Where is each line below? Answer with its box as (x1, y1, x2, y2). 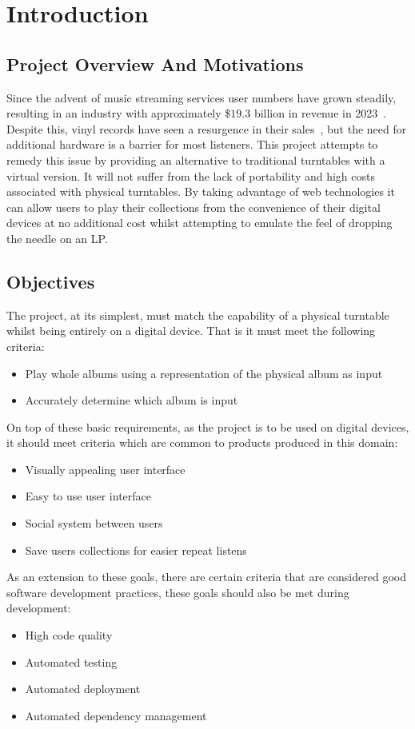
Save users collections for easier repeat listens (25, 541, 247, 558)
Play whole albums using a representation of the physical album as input (25, 364, 383, 381)
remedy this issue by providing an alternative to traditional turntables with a (6, 151, 385, 168)
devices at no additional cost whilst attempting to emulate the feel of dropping (6, 214, 393, 231)
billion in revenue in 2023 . (253, 105, 387, 121)
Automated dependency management (25, 707, 207, 723)
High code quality (25, 627, 113, 643)
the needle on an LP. (6, 229, 108, 246)
